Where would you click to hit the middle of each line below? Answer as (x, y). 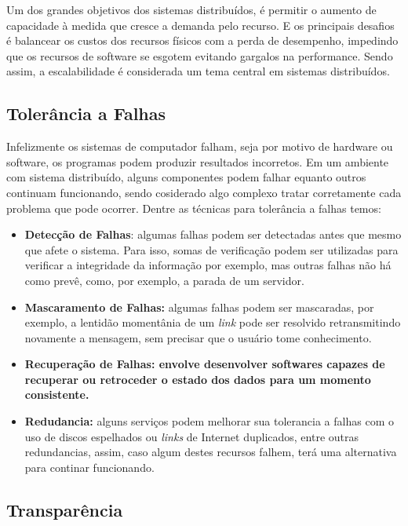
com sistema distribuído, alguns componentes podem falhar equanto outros (186, 177)
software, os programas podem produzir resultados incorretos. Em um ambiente (198, 161)
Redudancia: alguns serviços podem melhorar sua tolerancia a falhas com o (209, 421)
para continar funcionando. (89, 467)
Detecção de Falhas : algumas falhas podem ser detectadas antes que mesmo (213, 234)
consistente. (57, 394)
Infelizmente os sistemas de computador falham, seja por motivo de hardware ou (200, 146)
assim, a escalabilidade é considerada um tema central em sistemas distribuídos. (198, 71)
